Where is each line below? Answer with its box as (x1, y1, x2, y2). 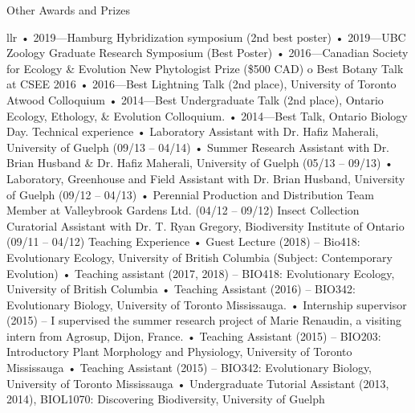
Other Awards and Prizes (6, 2, 131, 18)
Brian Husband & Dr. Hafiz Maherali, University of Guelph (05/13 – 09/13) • (6, 154, 393, 171)
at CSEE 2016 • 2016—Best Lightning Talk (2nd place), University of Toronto (6, 76, 397, 92)
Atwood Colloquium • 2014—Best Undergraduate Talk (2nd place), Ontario (6, 91, 384, 108)
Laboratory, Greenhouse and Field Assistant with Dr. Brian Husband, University (6, 170, 405, 186)
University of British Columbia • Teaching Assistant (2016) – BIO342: (6, 280, 356, 297)
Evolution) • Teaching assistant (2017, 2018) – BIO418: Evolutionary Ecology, (6, 264, 395, 281)
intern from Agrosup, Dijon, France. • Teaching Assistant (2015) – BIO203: (6, 327, 381, 344)
